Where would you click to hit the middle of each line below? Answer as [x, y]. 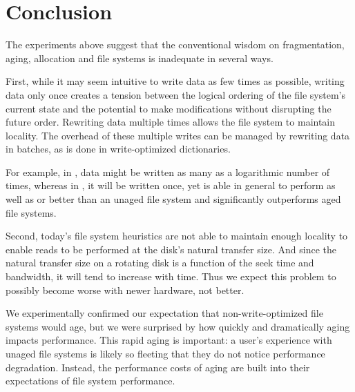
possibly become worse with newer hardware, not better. [125, 290]
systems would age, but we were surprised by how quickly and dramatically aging [178, 326]
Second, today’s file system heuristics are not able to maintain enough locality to [177, 236]
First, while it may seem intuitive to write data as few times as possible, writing [175, 81]
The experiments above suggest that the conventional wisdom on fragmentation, [175, 45]
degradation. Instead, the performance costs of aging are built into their [158, 367]
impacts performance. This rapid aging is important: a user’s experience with [169, 340]
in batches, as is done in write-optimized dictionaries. [118, 149]
